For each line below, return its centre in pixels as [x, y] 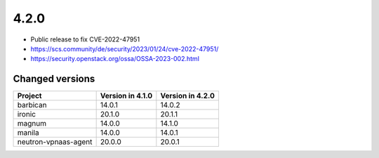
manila [28, 133]
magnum [32, 124]
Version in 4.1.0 [126, 96]
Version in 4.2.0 [188, 96]
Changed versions [54, 79]
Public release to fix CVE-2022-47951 [85, 39]
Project [29, 96]
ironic [27, 114]
